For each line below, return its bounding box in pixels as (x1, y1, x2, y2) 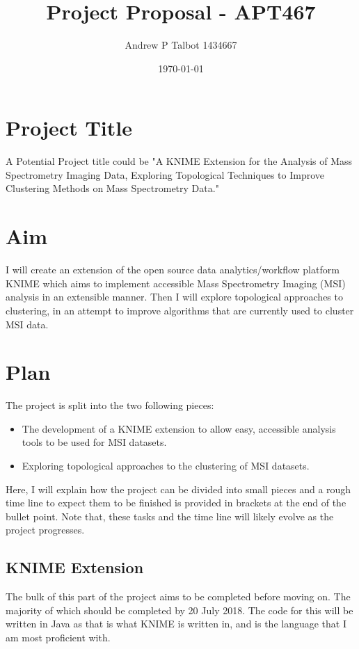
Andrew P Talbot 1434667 (125, 38, 237, 52)
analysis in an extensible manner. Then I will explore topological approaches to (6, 289, 343, 304)
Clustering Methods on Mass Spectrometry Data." (6, 181, 219, 195)
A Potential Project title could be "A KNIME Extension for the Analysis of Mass (6, 154, 353, 168)
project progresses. (6, 522, 85, 537)
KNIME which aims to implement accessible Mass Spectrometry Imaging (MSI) (6, 275, 346, 290)
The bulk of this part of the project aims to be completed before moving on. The (6, 589, 351, 604)
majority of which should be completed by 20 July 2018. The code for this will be (6, 602, 353, 617)
